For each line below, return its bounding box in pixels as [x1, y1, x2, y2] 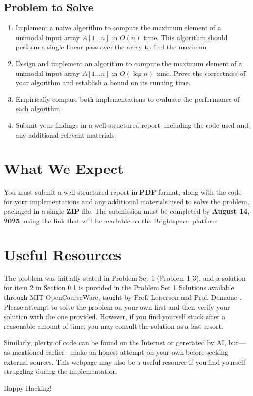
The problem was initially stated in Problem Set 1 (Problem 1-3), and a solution [4, 272, 246, 283]
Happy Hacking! [4, 382, 52, 393]
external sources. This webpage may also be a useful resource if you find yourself [4, 356, 246, 367]
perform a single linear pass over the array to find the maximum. [15, 42, 210, 52]
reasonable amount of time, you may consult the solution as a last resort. [4, 321, 223, 331]
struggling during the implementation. [4, 366, 118, 376]
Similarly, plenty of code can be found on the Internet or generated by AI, [4, 337, 227, 347]
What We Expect [4, 158, 124, 178]
